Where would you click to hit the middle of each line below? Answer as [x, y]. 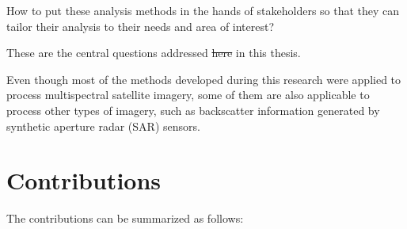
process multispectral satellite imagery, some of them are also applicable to [188, 95]
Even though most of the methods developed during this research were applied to [204, 79]
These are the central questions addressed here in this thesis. [154, 53]
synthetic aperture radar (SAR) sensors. [103, 126]
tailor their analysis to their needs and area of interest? [141, 26]
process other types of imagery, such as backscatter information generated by [193, 110]
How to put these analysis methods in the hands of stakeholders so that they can [203, 10]
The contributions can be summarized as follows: [125, 218]
